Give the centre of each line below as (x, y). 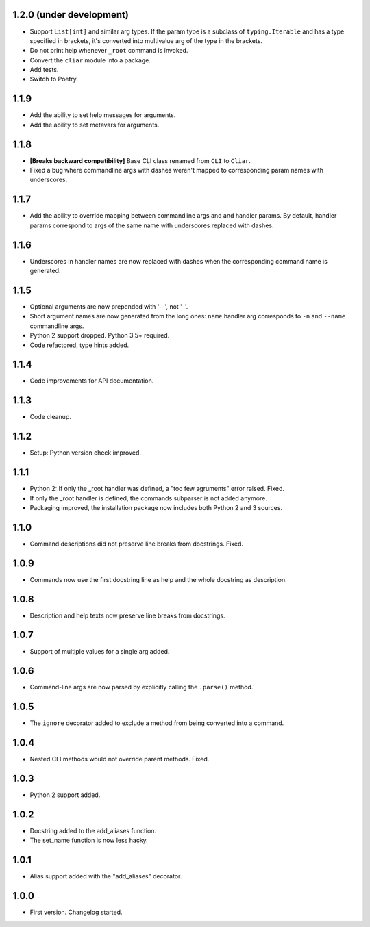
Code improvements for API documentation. (92, 381)
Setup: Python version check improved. (86, 453)
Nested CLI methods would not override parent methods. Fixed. (120, 759)
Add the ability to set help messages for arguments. (103, 115)
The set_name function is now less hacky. (89, 840)
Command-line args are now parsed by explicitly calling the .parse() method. (141, 687)
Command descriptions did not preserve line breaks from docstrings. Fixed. (136, 544)
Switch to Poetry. (54, 79)
